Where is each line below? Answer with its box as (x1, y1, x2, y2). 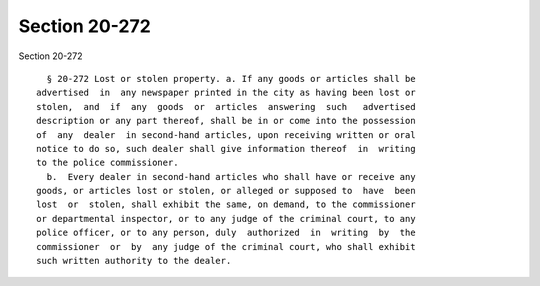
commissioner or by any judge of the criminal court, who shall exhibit (36, 241, 416, 252)
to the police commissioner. (36, 157, 179, 169)
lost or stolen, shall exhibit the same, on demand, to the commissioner (36, 199, 416, 210)
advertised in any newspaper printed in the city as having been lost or (36, 87, 416, 99)
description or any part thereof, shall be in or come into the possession (36, 115, 416, 127)
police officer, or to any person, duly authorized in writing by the (36, 227, 416, 239)
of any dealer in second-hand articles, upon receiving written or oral (36, 129, 416, 140)
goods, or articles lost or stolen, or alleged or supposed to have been (36, 185, 416, 197)
